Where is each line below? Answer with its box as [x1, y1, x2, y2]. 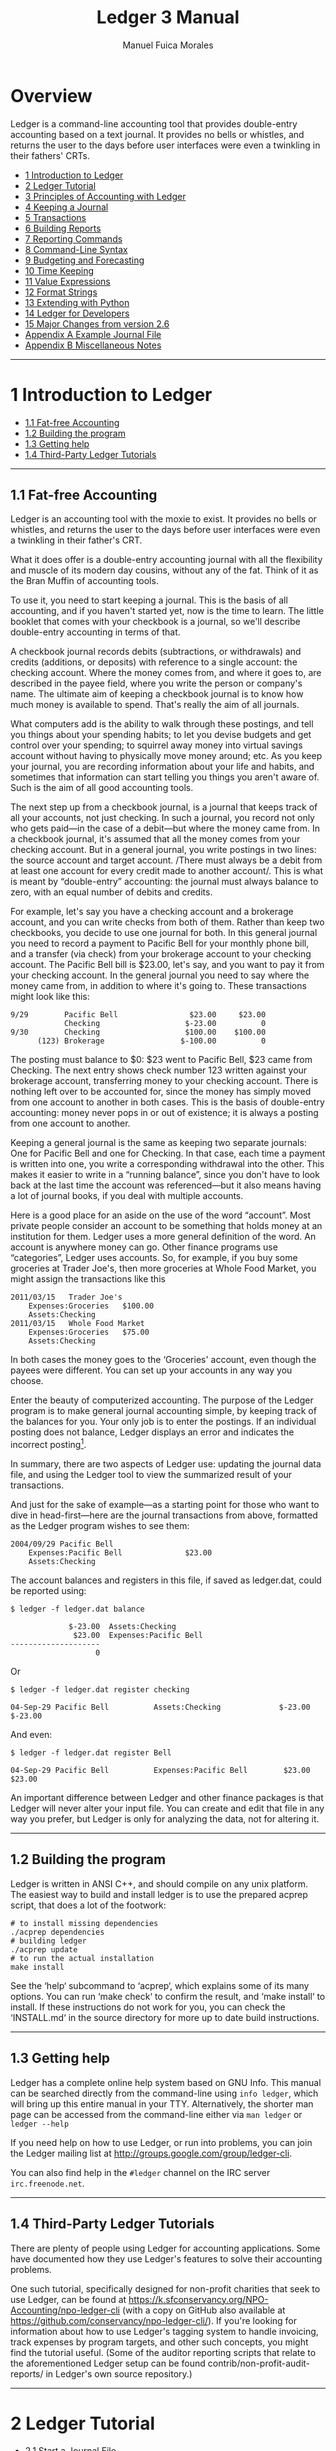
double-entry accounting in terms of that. [10, 626, 181, 638]
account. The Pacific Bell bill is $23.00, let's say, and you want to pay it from [10, 959, 325, 971]
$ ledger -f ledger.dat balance [10, 1604, 145, 1615]
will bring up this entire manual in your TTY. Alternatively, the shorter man [10, 2097, 314, 2110]
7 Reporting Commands [24, 232, 123, 245]
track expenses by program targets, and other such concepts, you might [10, 2336, 309, 2348]
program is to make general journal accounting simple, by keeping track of [10, 1405, 317, 1417]
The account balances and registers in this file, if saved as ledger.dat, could [10, 1574, 322, 1586]
